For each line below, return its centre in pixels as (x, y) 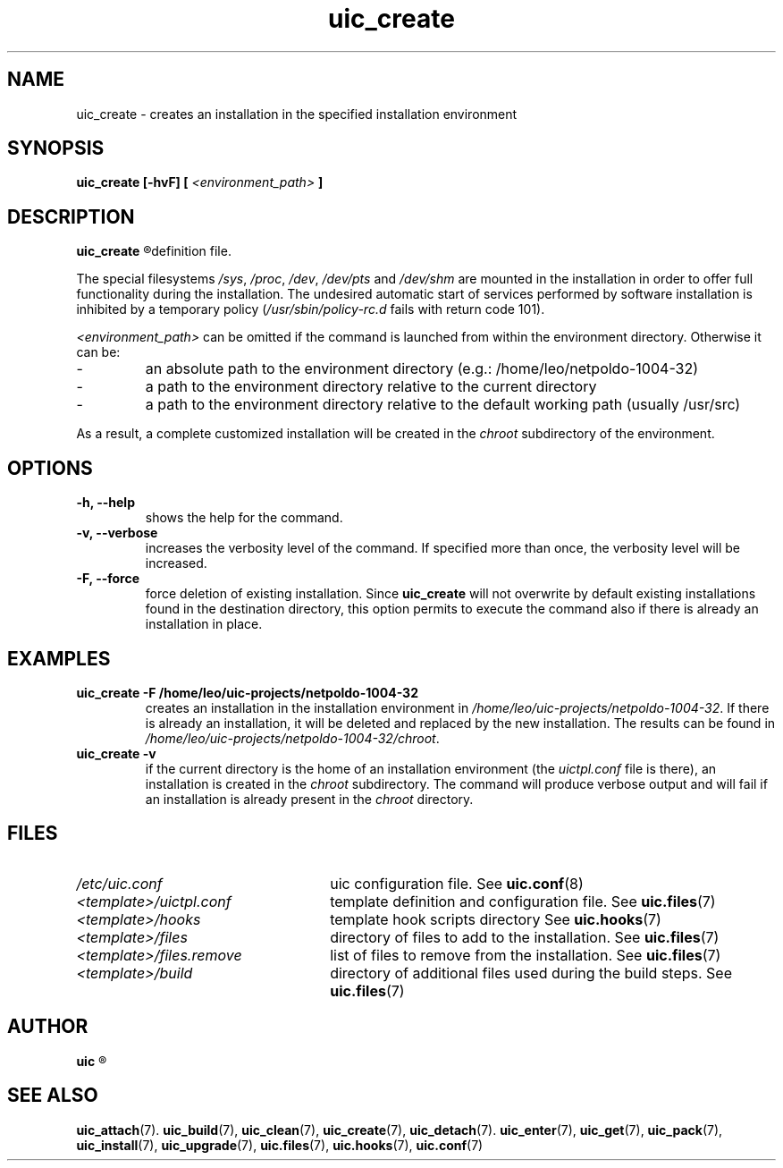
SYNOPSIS (56, 148)
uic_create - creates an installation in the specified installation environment (297, 114)
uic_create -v (116, 753)
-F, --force (108, 579)
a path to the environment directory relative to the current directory (371, 387)
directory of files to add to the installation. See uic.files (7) (525, 937)
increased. (176, 563)
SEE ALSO (53, 1096)
